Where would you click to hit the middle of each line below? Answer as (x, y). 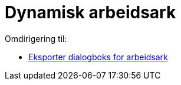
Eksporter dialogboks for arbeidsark (98, 57)
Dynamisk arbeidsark (90, 12)
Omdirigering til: (36, 38)
